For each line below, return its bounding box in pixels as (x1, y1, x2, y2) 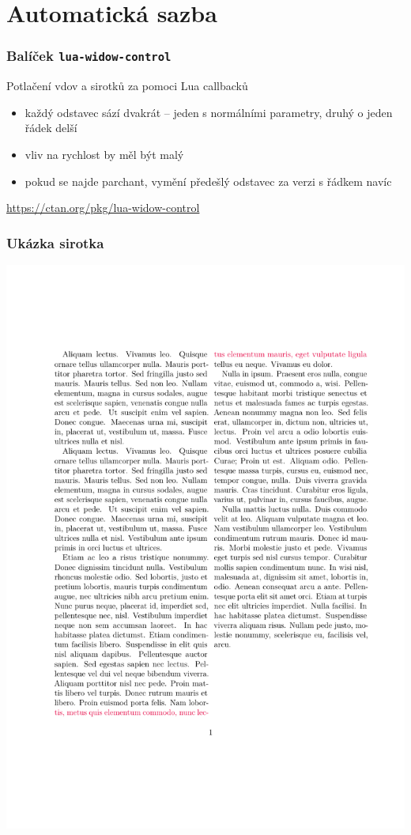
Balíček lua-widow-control (6, 46, 172, 66)
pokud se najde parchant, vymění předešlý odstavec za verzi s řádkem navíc (25, 172, 392, 189)
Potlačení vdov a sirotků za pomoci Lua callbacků (6, 77, 248, 94)
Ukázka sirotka (6, 232, 104, 252)
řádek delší (25, 119, 77, 136)
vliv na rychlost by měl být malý (25, 145, 184, 162)
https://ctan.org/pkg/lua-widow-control (6, 199, 200, 216)
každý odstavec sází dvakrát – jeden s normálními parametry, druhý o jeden (25, 104, 393, 120)
